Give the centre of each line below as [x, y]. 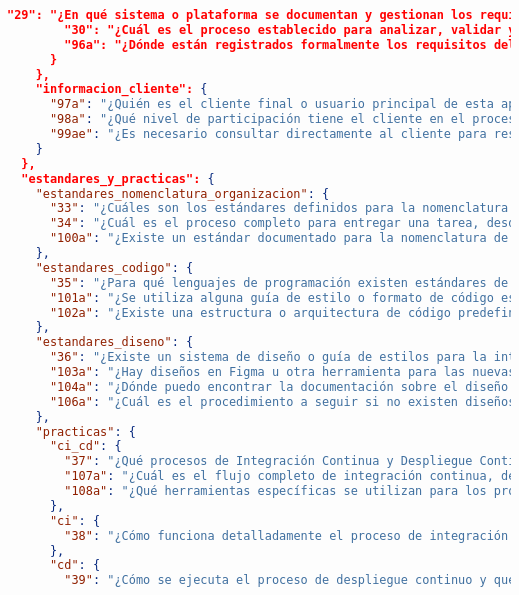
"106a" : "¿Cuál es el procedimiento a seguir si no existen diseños [282, 401]
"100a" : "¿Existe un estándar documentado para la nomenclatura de [279, 238]
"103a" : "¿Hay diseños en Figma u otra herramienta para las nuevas [282, 372]
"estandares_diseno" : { [114, 342]
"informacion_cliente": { [121, 89]
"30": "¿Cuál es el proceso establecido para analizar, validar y [290, 29]
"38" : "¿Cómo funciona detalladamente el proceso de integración [286, 535]
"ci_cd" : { [85, 446]
